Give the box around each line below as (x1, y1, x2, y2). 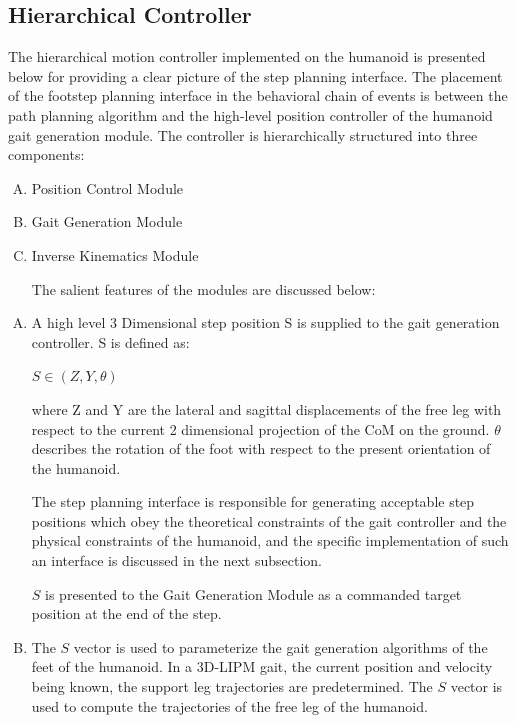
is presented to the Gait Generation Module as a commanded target (45, 583, 462, 604)
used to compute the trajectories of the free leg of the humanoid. (31, 695, 428, 716)
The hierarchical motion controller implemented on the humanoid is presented (8, 46, 486, 67)
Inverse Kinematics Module (31, 244, 199, 265)
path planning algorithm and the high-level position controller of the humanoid (8, 104, 493, 125)
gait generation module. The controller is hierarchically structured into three (8, 124, 478, 145)
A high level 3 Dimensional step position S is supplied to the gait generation (31, 312, 500, 333)
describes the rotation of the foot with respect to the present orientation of (31, 438, 491, 459)
